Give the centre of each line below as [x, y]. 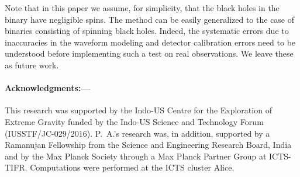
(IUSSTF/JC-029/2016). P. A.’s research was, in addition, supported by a [137, 133]
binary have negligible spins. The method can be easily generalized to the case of [150, 19]
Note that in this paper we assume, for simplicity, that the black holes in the [142, 8]
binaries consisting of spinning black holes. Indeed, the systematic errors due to [147, 31]
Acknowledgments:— [48, 88]
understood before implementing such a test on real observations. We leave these [149, 53]
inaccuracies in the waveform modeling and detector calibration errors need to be [150, 42]
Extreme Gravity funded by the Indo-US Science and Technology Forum [134, 121]
